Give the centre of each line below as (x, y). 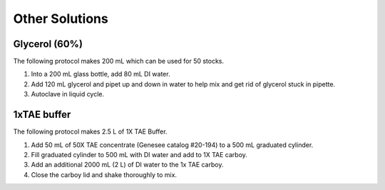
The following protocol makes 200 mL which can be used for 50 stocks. (119, 61)
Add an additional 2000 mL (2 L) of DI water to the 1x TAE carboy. (127, 165)
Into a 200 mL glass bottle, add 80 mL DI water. (101, 74)
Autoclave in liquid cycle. (68, 94)
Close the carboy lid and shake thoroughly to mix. (104, 174)
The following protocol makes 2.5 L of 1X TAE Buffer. (90, 131)
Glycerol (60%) (48, 44)
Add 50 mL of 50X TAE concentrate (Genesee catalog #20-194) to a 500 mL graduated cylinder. (172, 145)
